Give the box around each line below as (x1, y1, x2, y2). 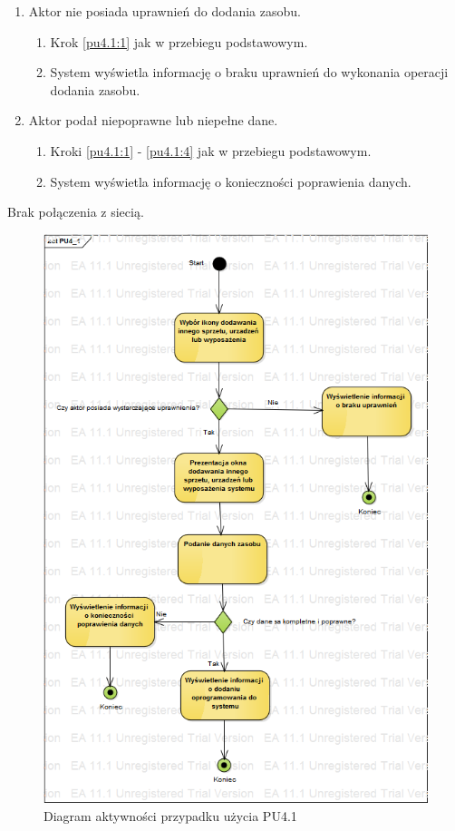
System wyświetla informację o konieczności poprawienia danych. (50, 171, 411, 191)
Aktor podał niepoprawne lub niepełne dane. (28, 111, 278, 130)
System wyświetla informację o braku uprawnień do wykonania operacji (50, 63, 449, 82)
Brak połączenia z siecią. (7, 202, 144, 221)
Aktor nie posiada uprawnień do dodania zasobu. (28, 2, 301, 20)
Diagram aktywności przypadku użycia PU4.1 (44, 806, 297, 825)
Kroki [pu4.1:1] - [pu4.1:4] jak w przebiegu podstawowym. (50, 141, 372, 160)
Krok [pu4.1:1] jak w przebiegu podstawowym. (50, 32, 308, 51)
